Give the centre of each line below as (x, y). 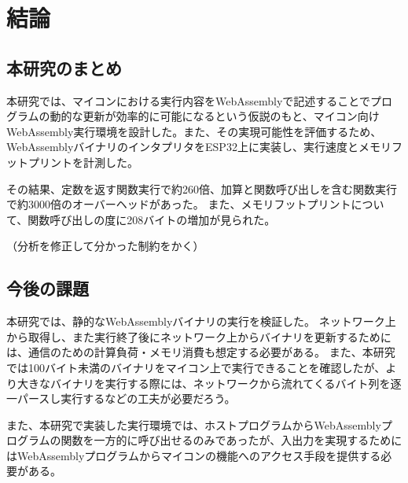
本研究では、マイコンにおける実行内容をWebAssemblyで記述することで (188, 100)
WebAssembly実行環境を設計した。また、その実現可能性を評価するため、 (194, 131)
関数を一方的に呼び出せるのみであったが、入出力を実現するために (232, 440)
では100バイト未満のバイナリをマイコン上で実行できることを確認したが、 (196, 367)
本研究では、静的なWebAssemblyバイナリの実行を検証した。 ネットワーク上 (201, 321)
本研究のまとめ (64, 67)
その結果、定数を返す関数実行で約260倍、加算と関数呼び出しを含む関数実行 (202, 188)
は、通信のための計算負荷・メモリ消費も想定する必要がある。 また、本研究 (201, 352)
